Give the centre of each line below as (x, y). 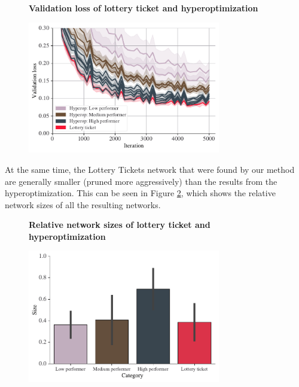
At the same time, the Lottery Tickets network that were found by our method (150, 169)
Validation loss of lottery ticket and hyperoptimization (144, 8)
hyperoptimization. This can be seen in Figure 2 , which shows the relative (140, 193)
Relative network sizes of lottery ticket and (120, 225)
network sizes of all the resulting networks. (83, 204)
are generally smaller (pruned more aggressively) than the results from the (141, 181)
